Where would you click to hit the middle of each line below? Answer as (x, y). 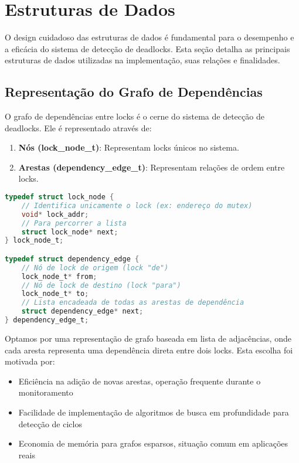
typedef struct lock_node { (60, 197)
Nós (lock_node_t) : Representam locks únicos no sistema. (129, 147)
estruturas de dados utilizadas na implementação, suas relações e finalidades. (142, 60)
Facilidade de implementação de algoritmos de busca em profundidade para (154, 412)
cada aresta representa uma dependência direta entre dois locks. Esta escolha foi (149, 350)
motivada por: (30, 361)
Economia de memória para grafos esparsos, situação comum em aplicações (153, 443)
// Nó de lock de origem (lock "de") (95, 268)
